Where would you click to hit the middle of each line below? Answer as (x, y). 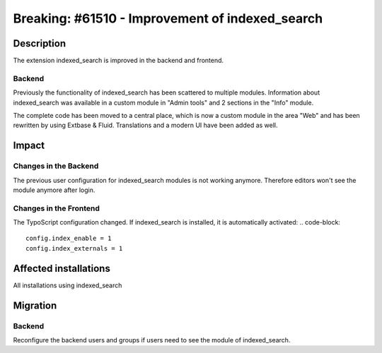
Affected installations (62, 268)
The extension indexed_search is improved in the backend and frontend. (118, 61)
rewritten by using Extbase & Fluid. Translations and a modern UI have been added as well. (146, 125)
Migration (35, 305)
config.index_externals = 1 (74, 248)
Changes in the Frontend (57, 208)
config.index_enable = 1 (69, 239)
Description (40, 43)
